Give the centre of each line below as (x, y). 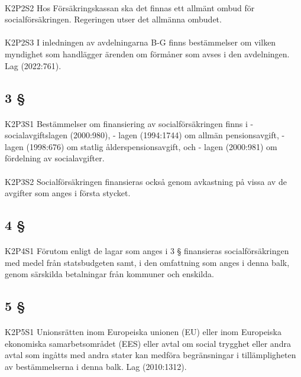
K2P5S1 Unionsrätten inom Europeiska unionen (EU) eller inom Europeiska (143, 332)
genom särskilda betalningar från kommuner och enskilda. (109, 274)
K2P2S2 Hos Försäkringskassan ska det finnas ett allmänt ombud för (130, 7)
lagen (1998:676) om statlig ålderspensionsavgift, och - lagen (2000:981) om (141, 146)
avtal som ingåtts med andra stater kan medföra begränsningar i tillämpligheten (150, 355)
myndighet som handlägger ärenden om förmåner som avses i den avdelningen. (147, 53)
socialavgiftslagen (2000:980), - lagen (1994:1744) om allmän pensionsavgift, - (145, 135)
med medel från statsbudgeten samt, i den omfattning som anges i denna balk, (147, 262)
